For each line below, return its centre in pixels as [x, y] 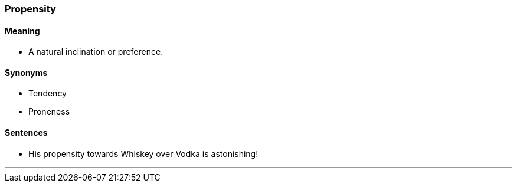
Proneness [49, 112]
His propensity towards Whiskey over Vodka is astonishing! [143, 153]
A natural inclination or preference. [96, 52]
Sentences [26, 133]
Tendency [48, 93]
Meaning [22, 31]
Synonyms [26, 72]
